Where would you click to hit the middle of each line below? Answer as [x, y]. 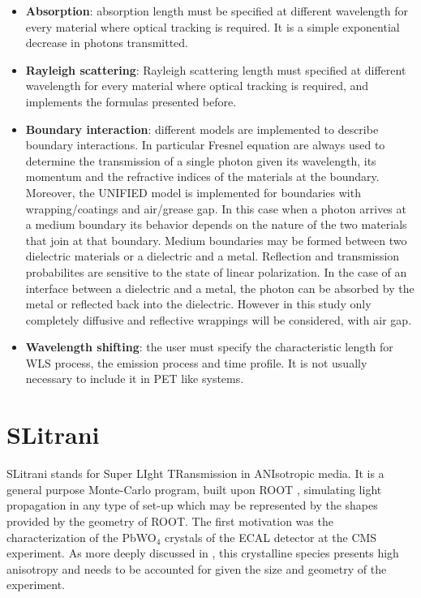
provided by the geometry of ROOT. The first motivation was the [170, 521]
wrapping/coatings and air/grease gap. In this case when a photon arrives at [216, 208]
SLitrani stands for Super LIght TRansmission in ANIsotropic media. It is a [195, 473]
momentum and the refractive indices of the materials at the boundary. [202, 176]
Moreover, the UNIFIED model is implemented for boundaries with [193, 192]
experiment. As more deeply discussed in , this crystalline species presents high [203, 553]
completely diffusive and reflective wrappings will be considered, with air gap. [219, 319]
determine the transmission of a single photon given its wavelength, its [201, 160]
